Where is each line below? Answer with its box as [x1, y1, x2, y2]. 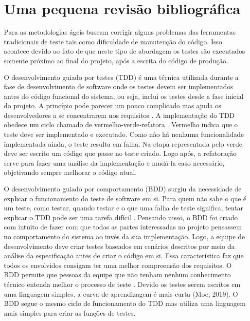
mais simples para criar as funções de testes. [4, 307, 136, 318]
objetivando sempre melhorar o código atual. [4, 167, 137, 177]
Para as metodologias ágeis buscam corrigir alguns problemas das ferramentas [4, 27, 236, 37]
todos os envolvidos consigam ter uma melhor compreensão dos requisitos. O [4, 260, 232, 270]
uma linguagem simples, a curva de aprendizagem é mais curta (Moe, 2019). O [4, 288, 238, 299]
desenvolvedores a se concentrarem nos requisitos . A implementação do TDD [4, 110, 235, 120]
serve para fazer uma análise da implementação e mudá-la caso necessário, [4, 157, 225, 168]
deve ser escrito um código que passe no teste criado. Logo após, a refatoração [4, 148, 237, 158]
